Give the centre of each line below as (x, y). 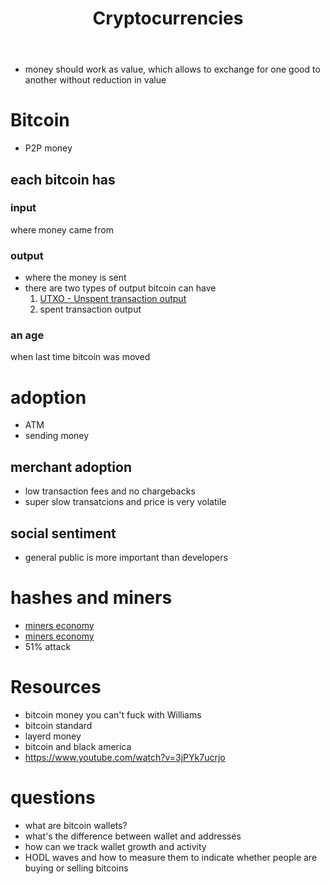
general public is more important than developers (126, 557)
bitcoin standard (58, 725)
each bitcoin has (63, 179)
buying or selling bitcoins (76, 868)
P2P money (48, 148)
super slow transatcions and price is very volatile (125, 502)
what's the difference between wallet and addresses (133, 836)
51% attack (48, 646)
